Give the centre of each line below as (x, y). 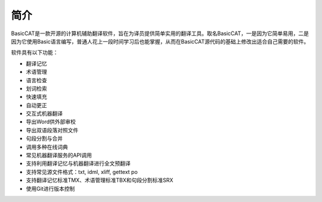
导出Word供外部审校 (51, 122)
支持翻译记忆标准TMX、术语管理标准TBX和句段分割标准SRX (100, 180)
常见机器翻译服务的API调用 (59, 156)
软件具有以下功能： (35, 52)
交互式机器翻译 (44, 114)
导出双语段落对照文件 (52, 130)
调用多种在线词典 (47, 147)
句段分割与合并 (44, 139)
